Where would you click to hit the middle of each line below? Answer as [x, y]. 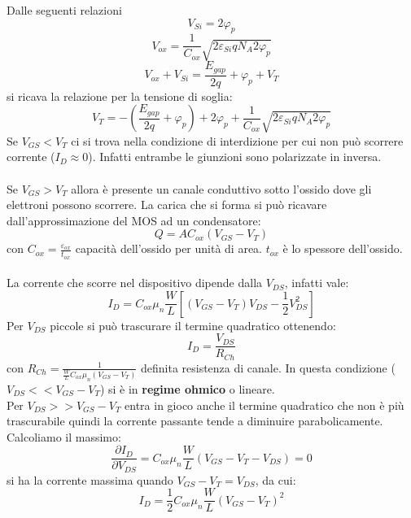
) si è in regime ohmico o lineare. [187, 388]
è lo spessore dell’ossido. [343, 248]
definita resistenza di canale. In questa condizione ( [268, 367]
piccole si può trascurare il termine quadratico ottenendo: [193, 325]
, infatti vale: [317, 283]
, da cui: [275, 479]
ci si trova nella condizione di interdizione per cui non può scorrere [237, 140]
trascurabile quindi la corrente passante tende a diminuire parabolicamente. [195, 421]
